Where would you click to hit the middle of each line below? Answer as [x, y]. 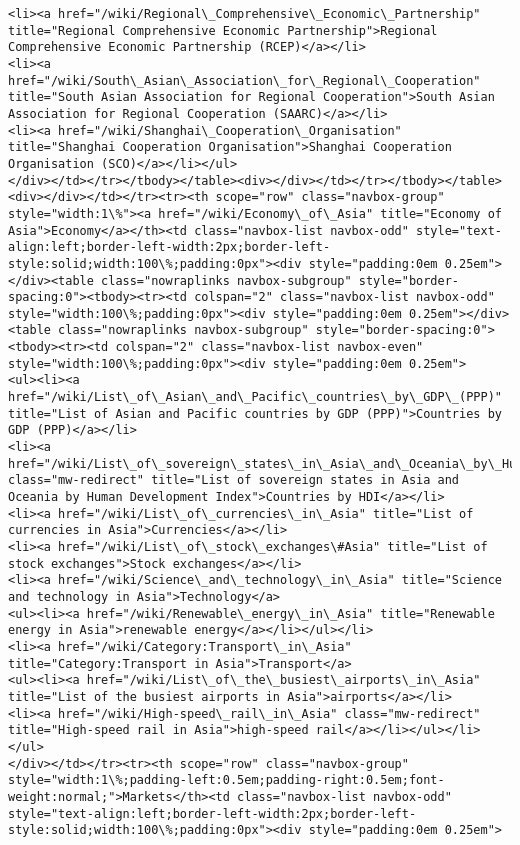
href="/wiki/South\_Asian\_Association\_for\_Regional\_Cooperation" [244, 80]
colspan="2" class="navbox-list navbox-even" [269, 347]
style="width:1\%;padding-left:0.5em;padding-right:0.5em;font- [226, 780]
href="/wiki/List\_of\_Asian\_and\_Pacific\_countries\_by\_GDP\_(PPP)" [255, 397]
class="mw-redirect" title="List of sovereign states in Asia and [234, 480]
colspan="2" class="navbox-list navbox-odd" [344, 297]
